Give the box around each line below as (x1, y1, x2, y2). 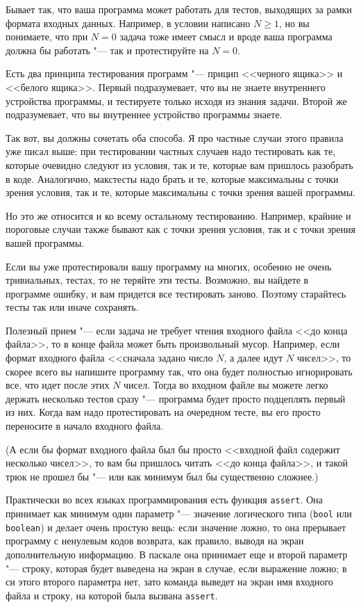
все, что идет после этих (6, 378, 110, 392)
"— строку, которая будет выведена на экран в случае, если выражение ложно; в (6, 560, 347, 575)
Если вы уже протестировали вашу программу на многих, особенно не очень (6, 259, 332, 273)
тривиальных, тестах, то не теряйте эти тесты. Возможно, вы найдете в (6, 273, 309, 287)
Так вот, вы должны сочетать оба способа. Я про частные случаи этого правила (6, 130, 344, 145)
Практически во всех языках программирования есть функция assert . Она (6, 492, 323, 507)
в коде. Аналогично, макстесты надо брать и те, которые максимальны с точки (6, 171, 339, 186)
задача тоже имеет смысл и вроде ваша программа (119, 29, 333, 44)
